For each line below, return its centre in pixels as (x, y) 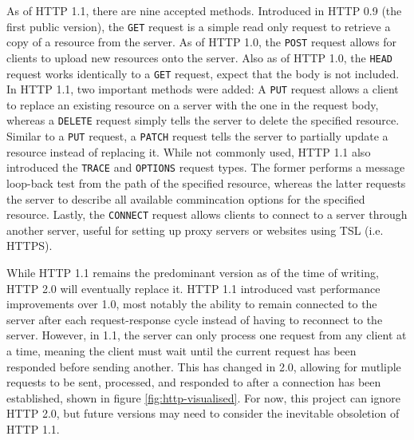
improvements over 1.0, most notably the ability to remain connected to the (192, 304)
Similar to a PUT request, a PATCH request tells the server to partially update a (197, 136)
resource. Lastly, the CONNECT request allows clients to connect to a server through (207, 214)
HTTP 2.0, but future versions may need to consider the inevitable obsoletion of (203, 413)
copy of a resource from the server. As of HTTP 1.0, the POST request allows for (202, 42)
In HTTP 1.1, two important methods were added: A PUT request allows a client (203, 89)
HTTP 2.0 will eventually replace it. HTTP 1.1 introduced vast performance (193, 288)
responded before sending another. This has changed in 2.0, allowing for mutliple (204, 366)
